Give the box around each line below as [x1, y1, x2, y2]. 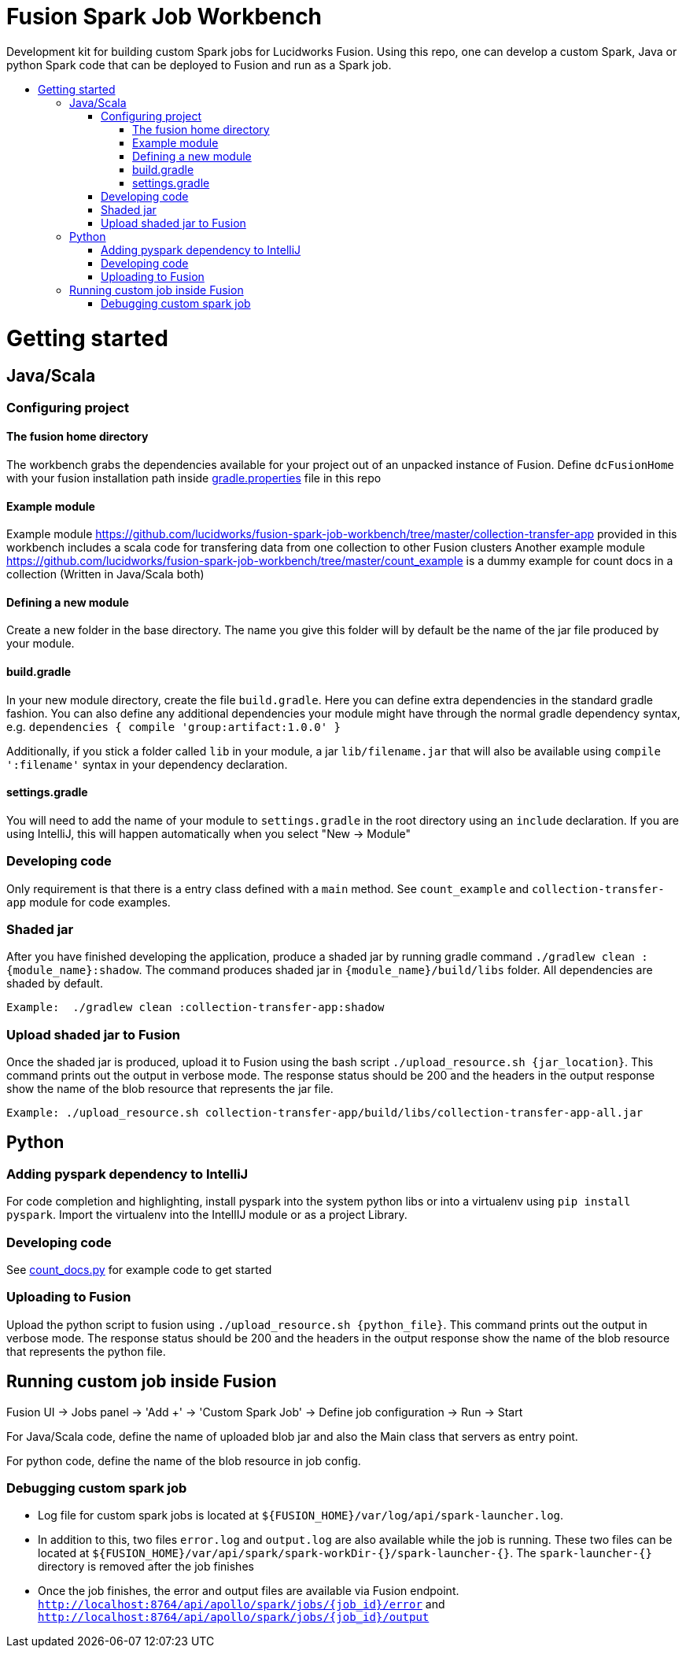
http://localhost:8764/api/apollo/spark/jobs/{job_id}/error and [38, 1597, 445, 1612]
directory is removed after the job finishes [38, 1560, 254, 1574]
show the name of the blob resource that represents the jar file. [6, 1082, 334, 1096]
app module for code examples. [6, 895, 171, 909]
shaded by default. [6, 977, 103, 991]
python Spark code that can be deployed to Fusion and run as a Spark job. [6, 57, 392, 72]
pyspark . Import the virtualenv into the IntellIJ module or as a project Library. [6, 1208, 408, 1222]
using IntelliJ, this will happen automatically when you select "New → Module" [6, 826, 411, 840]
